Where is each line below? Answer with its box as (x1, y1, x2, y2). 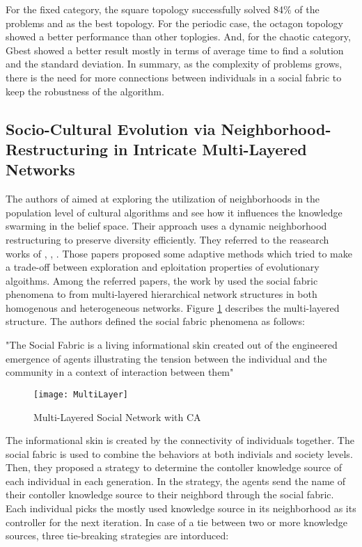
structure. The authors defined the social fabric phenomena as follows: (6, 314, 305, 328)
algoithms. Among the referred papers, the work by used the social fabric (6, 273, 318, 287)
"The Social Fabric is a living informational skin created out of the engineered (6, 338, 338, 352)
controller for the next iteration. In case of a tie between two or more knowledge (6, 514, 348, 529)
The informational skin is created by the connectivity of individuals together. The (6, 433, 354, 447)
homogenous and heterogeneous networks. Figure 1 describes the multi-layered (6, 300, 340, 315)
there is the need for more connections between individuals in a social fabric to (6, 70, 342, 84)
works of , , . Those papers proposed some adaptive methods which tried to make (6, 246, 352, 260)
